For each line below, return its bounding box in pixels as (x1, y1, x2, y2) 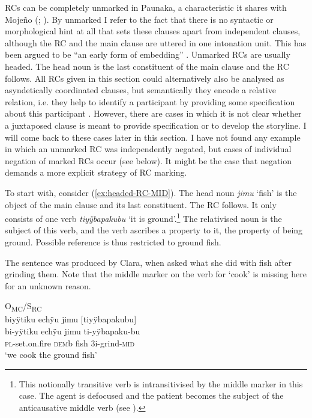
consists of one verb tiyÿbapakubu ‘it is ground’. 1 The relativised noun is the (5, 211, 282, 224)
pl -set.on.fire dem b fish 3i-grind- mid (5, 336, 135, 349)
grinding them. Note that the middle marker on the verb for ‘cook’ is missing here (5, 268, 307, 280)
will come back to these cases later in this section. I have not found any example (5, 131, 301, 143)
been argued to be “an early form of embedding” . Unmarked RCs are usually (5, 48, 290, 61)
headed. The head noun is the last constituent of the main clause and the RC (5, 60, 289, 72)
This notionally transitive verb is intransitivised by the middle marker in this (19, 377, 303, 390)
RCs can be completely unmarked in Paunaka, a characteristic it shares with (5, 1, 287, 13)
